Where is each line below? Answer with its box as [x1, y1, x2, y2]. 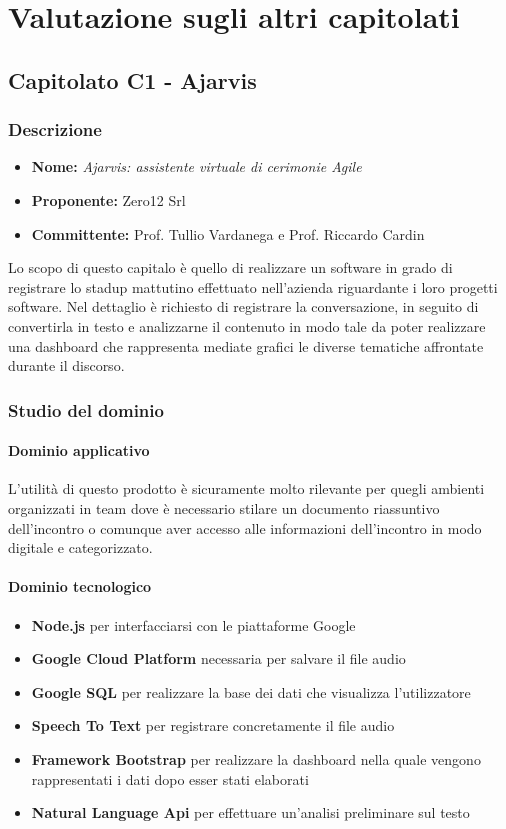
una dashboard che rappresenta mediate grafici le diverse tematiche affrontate [8, 335, 484, 356]
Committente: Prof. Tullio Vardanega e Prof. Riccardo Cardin [31, 223, 425, 244]
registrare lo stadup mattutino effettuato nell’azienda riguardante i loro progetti [8, 276, 498, 297]
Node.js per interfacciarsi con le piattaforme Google [31, 614, 356, 635]
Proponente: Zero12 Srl [31, 189, 186, 210]
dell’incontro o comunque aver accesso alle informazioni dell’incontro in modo [8, 517, 482, 538]
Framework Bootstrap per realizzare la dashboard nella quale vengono [31, 748, 481, 769]
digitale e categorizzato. [8, 537, 153, 558]
